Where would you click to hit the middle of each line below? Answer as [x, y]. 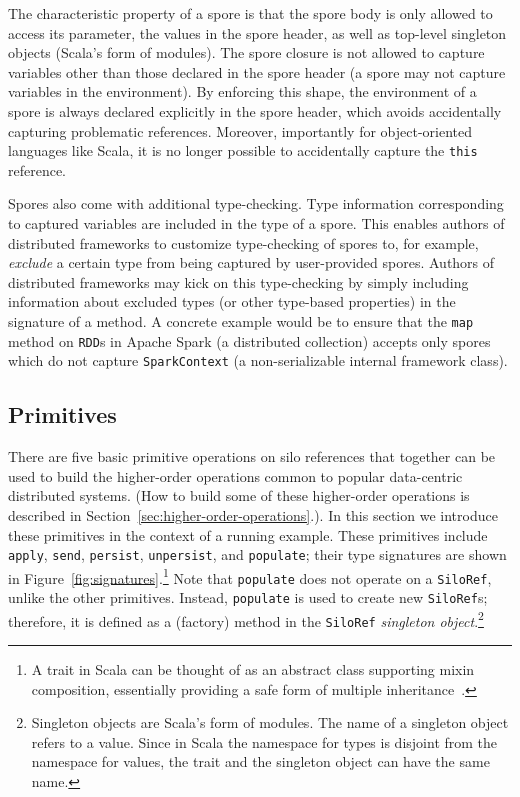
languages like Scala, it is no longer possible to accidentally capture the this [243, 150]
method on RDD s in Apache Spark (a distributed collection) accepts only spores [249, 340]
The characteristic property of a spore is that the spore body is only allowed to [250, 13]
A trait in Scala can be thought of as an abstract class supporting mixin [253, 669]
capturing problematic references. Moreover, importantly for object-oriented [240, 130]
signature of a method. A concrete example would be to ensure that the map [241, 320]
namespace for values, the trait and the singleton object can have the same [260, 761]
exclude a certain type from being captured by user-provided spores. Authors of [251, 262]
